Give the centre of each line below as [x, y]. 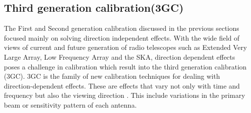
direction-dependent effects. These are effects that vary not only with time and [122, 85]
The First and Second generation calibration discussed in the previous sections [122, 28]
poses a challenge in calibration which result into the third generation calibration [125, 66]
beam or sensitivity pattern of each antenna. [70, 104]
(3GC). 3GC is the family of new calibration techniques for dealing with [112, 76]
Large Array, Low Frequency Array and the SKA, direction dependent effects [120, 56]
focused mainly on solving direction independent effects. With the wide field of [122, 37]
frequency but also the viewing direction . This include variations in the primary [125, 95]
